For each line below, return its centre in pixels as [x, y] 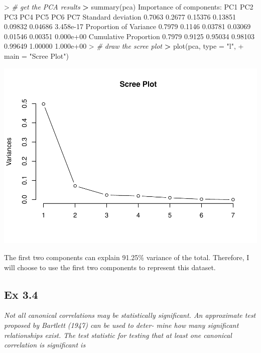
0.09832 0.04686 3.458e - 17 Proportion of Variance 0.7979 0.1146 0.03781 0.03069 [127, 26]
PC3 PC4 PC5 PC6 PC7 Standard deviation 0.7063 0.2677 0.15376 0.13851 [120, 16]
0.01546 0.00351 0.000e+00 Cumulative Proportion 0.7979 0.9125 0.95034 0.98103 [129, 36]
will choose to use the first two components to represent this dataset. [110, 267]
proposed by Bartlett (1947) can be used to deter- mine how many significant [121, 325]
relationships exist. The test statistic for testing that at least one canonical [118, 335]
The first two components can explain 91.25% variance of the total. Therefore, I [127, 257]
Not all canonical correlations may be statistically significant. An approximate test [130, 315]
